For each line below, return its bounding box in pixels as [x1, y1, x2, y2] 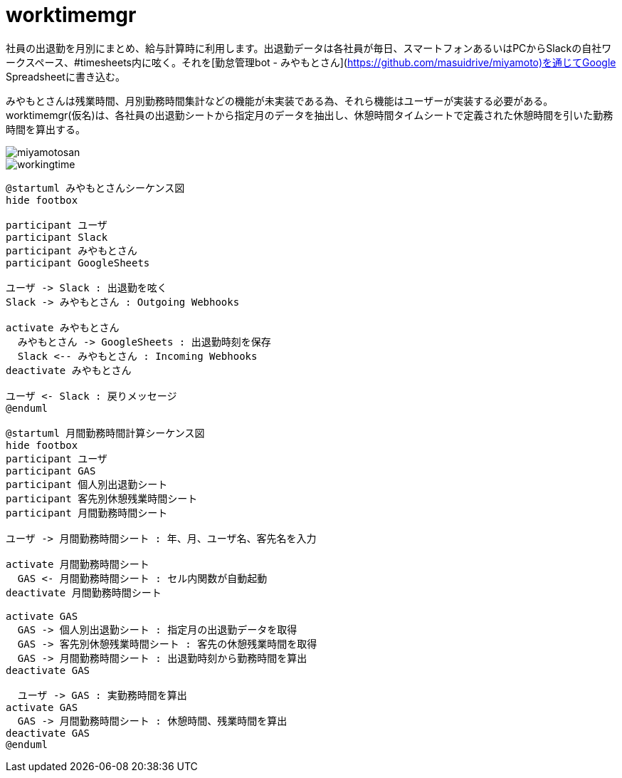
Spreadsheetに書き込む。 [6, 70, 125, 83]
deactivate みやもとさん [6, 364, 132, 376]
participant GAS [6, 465, 96, 477]
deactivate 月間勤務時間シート [6, 586, 162, 598]
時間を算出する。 [6, 123, 85, 135]
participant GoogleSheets [6, 256, 150, 269]
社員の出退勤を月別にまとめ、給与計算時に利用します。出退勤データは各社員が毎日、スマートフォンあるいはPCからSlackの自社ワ [6, 41, 612, 54]
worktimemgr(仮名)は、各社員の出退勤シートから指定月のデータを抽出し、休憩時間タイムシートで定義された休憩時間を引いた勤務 [6, 108, 613, 121]
